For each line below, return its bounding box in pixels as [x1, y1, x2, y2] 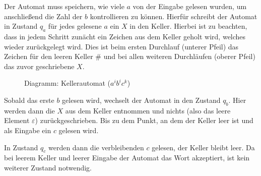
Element [4, 115, 30, 126]
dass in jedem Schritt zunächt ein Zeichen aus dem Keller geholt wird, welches [4, 31, 246, 41]
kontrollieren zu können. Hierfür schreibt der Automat [90, 11, 257, 21]
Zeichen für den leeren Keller [4, 51, 93, 62]
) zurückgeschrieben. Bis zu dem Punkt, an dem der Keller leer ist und [35, 115, 253, 126]
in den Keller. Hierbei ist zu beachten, [129, 21, 247, 31]
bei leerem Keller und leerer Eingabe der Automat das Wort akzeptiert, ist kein [4, 152, 250, 163]
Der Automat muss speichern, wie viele [4, 1, 124, 11]
